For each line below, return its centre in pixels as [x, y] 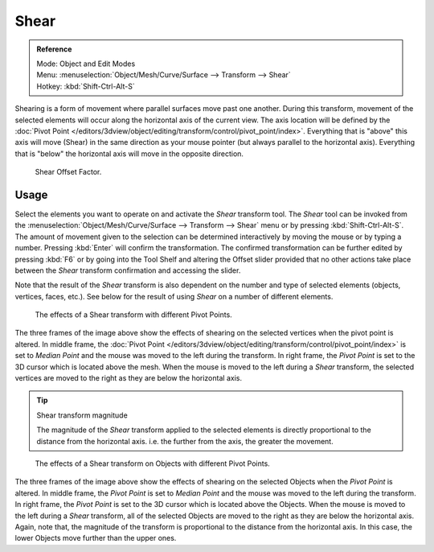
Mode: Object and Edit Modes [86, 64]
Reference [54, 49]
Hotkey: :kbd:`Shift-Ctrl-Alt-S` [86, 86]
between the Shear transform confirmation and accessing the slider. [128, 270]
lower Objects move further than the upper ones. [96, 538]
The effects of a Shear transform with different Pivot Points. [133, 315]
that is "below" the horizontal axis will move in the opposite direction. [129, 154]
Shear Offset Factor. [68, 172]
